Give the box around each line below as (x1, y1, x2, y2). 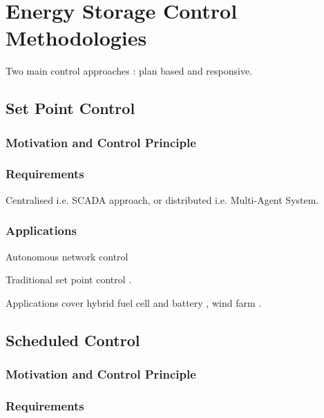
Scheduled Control (6, 329, 140, 350)
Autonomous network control (6, 249, 128, 263)
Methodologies (6, 23, 147, 52)
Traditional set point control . (6, 272, 132, 287)
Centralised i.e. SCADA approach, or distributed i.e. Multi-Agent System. (6, 192, 319, 207)
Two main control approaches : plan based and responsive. (6, 64, 253, 78)
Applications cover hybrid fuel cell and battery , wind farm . (6, 295, 262, 310)
